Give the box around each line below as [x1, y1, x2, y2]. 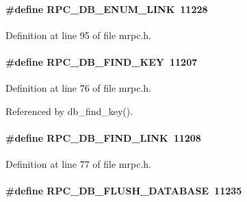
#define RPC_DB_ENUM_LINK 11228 [5, 1, 208, 16]
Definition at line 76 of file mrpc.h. [5, 81, 151, 95]
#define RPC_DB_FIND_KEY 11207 [5, 54, 198, 68]
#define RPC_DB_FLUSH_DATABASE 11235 [5, 184, 242, 198]
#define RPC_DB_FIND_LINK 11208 [5, 130, 201, 144]
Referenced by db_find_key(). [5, 103, 133, 118]
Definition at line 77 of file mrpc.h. [5, 157, 151, 171]
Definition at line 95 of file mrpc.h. [5, 27, 151, 42]
